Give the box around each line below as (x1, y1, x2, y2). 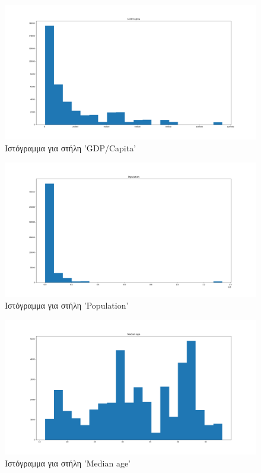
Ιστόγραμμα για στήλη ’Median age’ (5, 456, 131, 469)
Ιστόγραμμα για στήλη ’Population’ (5, 299, 129, 312)
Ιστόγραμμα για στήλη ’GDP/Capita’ (5, 141, 136, 154)
